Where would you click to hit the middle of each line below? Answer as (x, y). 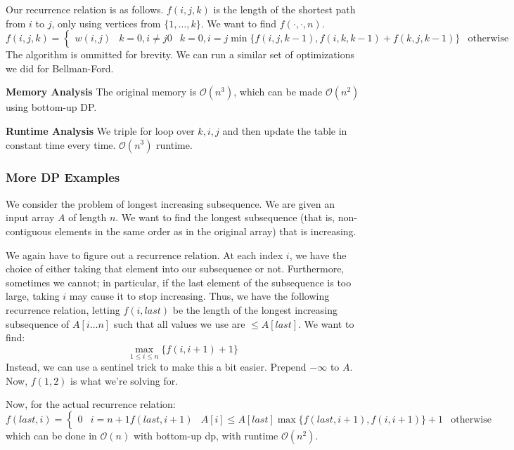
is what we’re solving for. (124, 380)
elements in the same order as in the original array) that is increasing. (205, 231)
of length (88, 217)
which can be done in (51, 435)
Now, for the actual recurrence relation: (91, 404)
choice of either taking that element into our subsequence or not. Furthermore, (175, 269)
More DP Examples (63, 177)
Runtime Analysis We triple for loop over (100, 130)
